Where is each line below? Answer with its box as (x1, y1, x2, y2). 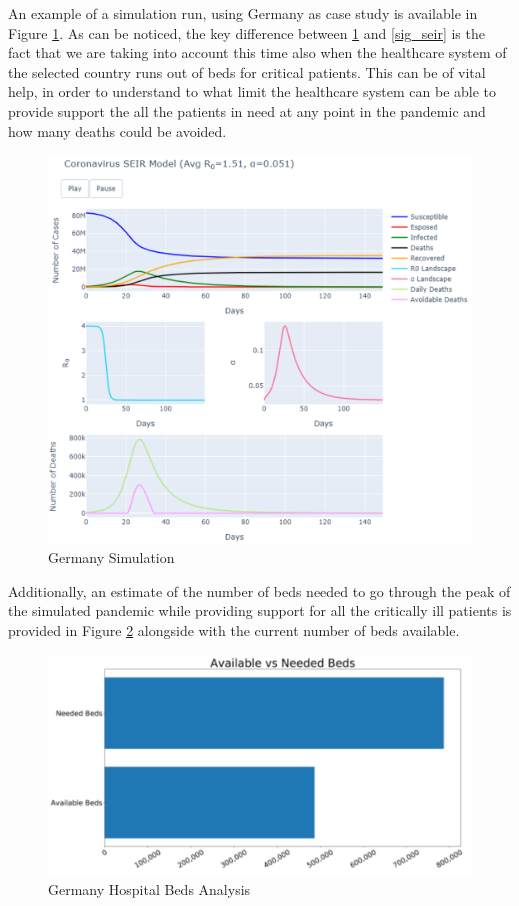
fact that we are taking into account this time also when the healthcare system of (8, 42, 507, 63)
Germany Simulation (48, 547, 175, 568)
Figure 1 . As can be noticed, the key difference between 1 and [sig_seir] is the (8, 22, 485, 43)
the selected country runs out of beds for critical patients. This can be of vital (8, 61, 486, 82)
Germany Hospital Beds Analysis (48, 879, 251, 900)
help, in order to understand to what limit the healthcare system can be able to (8, 81, 497, 102)
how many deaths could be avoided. (8, 120, 227, 141)
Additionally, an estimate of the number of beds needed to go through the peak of (8, 580, 511, 601)
